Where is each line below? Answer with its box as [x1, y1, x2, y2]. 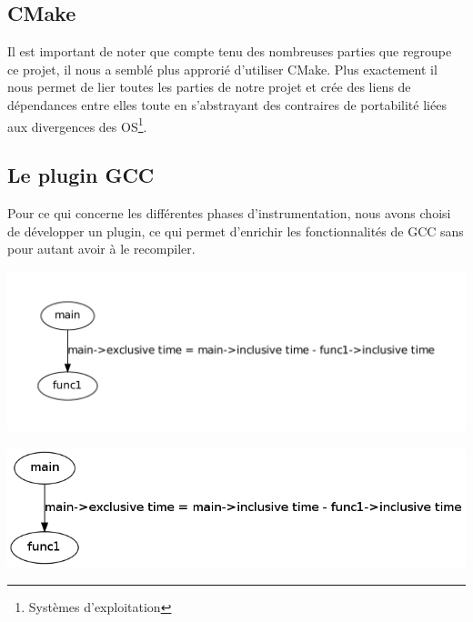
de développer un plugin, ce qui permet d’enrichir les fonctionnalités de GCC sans [7, 221, 464, 240]
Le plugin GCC [7, 161, 155, 189]
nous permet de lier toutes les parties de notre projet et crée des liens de [7, 77, 411, 96]
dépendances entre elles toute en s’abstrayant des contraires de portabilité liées [7, 95, 447, 114]
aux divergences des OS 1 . [7, 114, 147, 135]
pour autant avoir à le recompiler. [7, 239, 196, 258]
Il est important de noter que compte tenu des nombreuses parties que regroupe [7, 42, 452, 61]
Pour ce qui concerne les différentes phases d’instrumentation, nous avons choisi [7, 204, 451, 223]
